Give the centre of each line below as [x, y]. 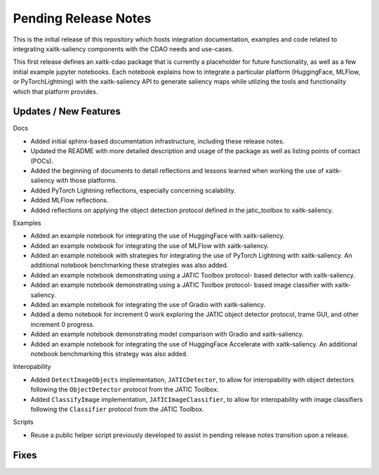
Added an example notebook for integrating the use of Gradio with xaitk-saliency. [148, 305]
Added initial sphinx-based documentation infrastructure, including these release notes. [158, 141]
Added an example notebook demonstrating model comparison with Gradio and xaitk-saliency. [167, 334]
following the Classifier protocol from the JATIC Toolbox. [117, 409]
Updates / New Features [67, 111]
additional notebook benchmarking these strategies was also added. [129, 265]
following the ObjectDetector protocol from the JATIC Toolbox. [125, 389]
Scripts [24, 422]
